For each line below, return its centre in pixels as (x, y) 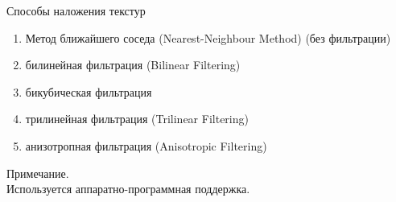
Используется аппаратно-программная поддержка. (128, 189)
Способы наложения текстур (76, 10)
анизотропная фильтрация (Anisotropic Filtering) (146, 145)
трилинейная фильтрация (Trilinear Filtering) (137, 119)
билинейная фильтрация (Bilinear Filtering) (133, 65)
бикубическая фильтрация (89, 91)
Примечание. (38, 173)
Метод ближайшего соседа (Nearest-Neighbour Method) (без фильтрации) (208, 37)
